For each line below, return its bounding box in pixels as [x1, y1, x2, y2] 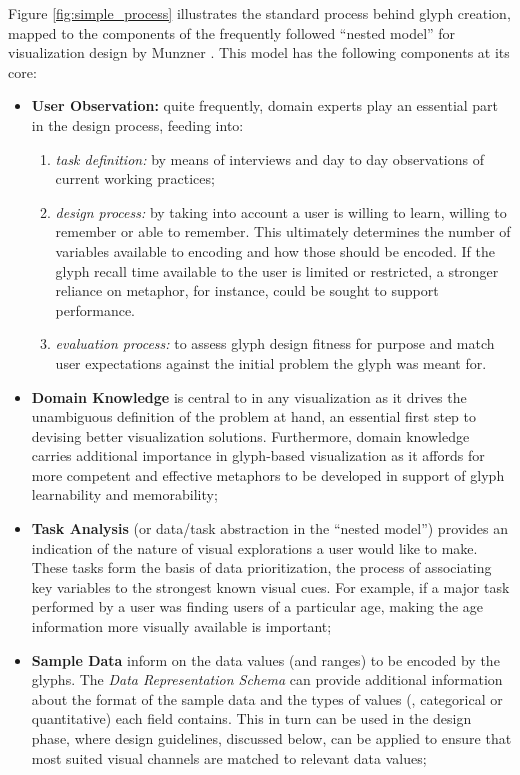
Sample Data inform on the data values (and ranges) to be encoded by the [31, 649, 500, 670]
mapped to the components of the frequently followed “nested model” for [8, 22, 456, 43]
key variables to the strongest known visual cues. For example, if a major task [31, 576, 510, 597]
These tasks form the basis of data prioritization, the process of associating [31, 557, 492, 578]
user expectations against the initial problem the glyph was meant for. [55, 352, 487, 373]
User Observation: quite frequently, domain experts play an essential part [31, 95, 499, 116]
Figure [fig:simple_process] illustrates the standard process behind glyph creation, [8, 3, 511, 23]
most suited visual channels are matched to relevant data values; [31, 747, 427, 768]
